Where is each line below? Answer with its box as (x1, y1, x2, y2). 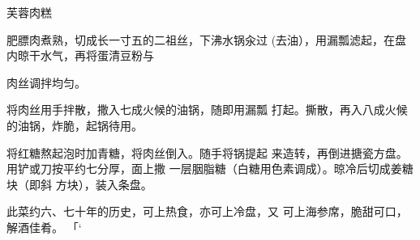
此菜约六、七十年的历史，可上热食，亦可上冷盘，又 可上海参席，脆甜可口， (6, 203, 408, 220)
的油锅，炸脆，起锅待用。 (6, 116, 143, 133)
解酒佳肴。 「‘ (6, 218, 82, 235)
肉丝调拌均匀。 (6, 74, 86, 91)
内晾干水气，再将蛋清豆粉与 (6, 47, 154, 64)
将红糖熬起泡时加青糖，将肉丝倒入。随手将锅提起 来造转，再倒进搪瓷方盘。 (6, 144, 408, 161)
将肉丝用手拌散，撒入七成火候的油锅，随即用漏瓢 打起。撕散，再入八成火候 (6, 101, 408, 118)
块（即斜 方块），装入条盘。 (6, 175, 152, 192)
